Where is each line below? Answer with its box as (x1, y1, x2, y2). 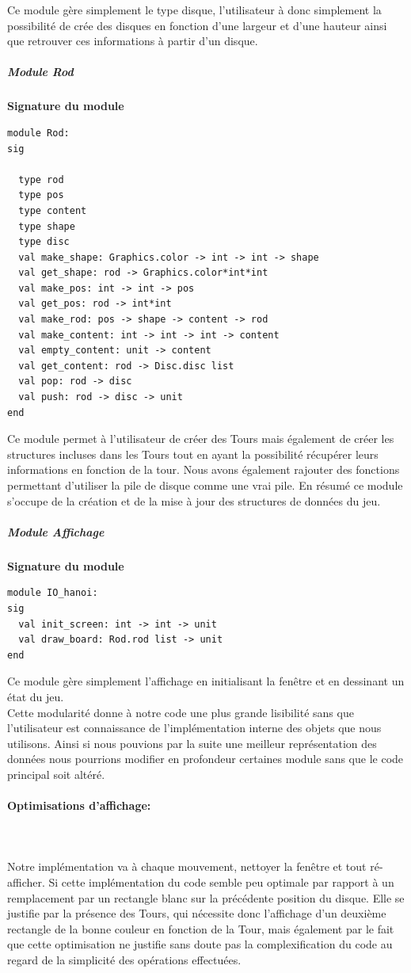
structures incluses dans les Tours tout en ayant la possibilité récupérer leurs (7, 445, 379, 462)
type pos (18, 189, 64, 201)
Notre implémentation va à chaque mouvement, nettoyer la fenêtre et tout (7, 858, 367, 875)
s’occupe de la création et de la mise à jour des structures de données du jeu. (7, 492, 381, 509)
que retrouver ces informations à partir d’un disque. (7, 32, 258, 49)
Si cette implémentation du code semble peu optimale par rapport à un (48, 874, 394, 891)
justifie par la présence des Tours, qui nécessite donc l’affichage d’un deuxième (7, 905, 386, 921)
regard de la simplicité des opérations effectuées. (7, 952, 242, 968)
